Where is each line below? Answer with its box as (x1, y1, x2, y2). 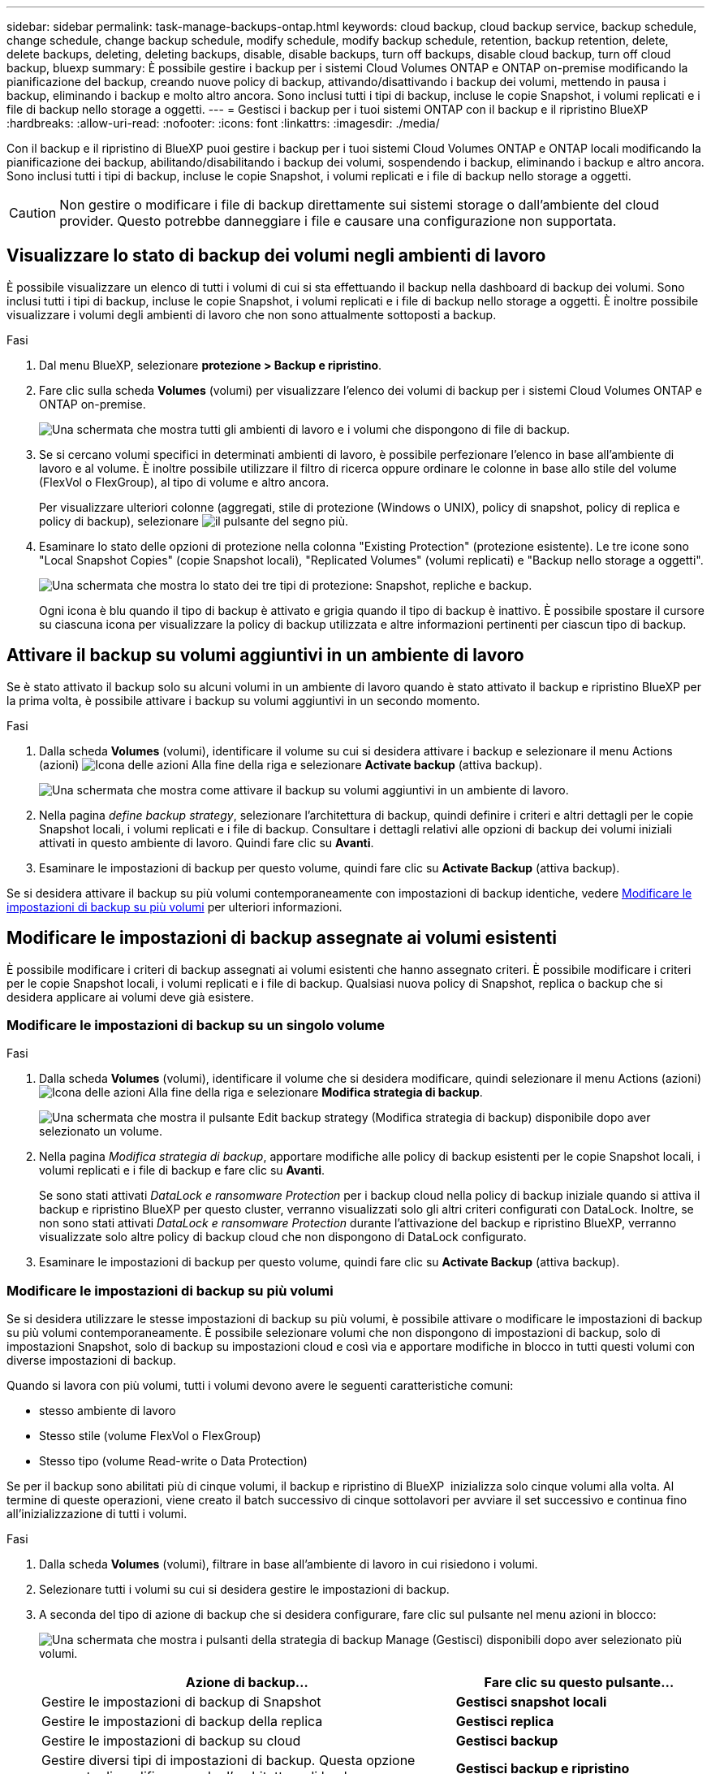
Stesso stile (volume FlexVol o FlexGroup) (39, 1429, 261, 1443)
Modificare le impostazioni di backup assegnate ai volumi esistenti (6, 928, 557, 949)
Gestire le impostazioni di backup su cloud (41, 1733, 301, 1750)
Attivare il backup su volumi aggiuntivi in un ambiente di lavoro (6, 645, 524, 666)
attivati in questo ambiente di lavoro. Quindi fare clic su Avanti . (39, 835, 374, 850)
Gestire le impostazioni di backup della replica (41, 1713, 323, 1730)
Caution (9, 205, 57, 221)
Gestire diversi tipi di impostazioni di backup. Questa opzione (41, 1752, 416, 1769)
